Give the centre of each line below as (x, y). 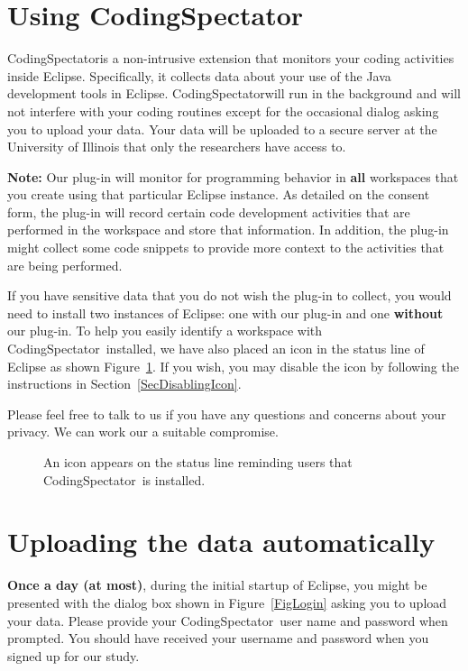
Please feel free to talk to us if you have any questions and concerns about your (227, 414)
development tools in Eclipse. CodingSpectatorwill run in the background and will (234, 93)
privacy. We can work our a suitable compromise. (143, 432)
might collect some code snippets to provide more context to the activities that (226, 248)
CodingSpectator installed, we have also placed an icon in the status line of (216, 349)
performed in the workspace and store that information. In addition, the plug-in (228, 230)
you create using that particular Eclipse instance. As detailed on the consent (219, 194)
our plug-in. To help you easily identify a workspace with (165, 331)
